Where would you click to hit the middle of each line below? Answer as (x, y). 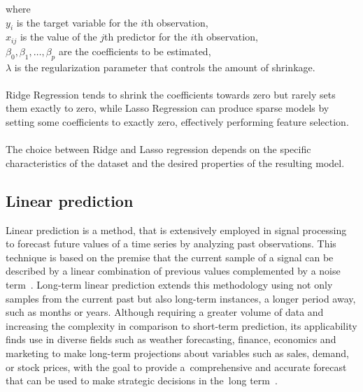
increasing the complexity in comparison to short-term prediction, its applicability (181, 325)
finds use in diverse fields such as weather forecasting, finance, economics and (171, 339)
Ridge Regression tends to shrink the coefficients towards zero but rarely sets (171, 94)
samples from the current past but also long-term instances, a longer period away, (181, 298)
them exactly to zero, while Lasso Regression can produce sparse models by (168, 108)
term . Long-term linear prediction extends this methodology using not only (169, 284)
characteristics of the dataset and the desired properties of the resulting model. (175, 162)
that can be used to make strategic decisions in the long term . (142, 380)
